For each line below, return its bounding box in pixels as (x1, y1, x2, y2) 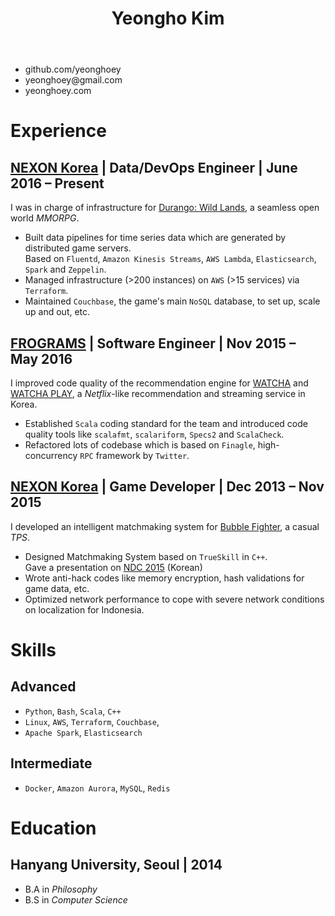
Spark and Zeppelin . (24, 263, 107, 276)
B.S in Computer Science (24, 893, 128, 906)
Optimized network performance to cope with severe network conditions (24, 593, 325, 605)
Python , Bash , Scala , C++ (24, 705, 122, 717)
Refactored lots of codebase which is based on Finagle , (24, 439, 256, 451)
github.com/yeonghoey (24, 63, 122, 76)
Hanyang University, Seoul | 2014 (10, 857, 223, 874)
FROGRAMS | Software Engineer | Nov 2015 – (10, 335, 297, 352)
